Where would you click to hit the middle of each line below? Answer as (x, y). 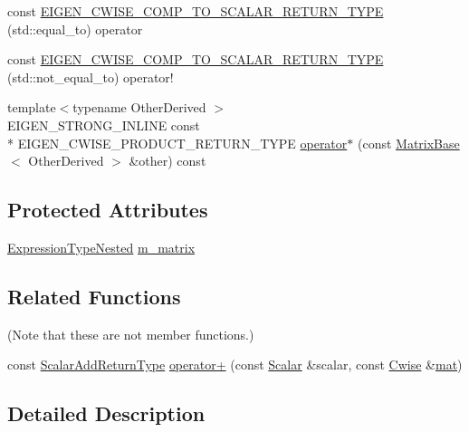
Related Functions (94, 296)
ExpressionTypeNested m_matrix (101, 247)
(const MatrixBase (408, 143)
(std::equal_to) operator (75, 29)
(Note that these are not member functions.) (131, 334)
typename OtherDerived (139, 107)
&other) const (167, 161)
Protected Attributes (108, 210)
